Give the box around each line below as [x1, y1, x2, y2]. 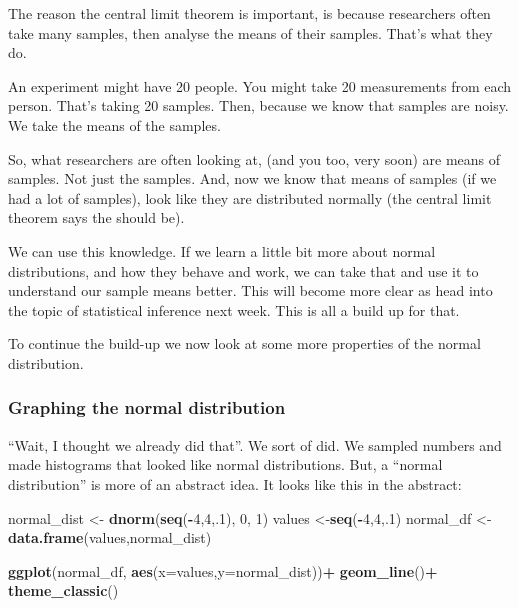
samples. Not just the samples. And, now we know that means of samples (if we [8, 168, 497, 189]
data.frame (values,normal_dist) [8, 527, 212, 548]
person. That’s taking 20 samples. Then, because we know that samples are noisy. [8, 95, 509, 116]
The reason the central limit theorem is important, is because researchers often [8, 3, 491, 23]
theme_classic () [8, 580, 119, 601]
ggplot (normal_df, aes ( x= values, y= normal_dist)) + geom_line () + [8, 560, 438, 581]
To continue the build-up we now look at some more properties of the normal [8, 333, 481, 354]
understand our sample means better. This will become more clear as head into [8, 280, 493, 301]
